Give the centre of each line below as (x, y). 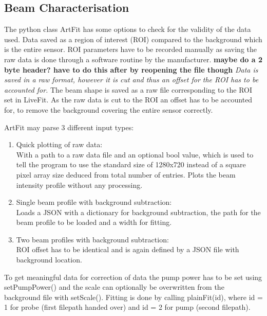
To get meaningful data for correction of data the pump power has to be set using (133, 277)
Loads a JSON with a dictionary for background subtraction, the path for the (138, 212)
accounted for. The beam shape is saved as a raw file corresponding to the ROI (128, 89)
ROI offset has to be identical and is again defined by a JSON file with (128, 249)
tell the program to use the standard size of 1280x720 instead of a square (131, 164)
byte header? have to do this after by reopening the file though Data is (131, 69)
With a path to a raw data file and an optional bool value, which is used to (135, 154)
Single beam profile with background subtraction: (94, 202)
